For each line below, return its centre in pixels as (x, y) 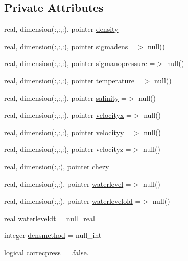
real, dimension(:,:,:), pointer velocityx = (68, 115)
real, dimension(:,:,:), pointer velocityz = (68, 149)
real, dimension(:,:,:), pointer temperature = (73, 80)
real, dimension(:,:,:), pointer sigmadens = (70, 46)
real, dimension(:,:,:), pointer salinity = (65, 97)
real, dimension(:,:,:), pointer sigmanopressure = (80, 63)
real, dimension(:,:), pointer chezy (57, 166)
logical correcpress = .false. (46, 252)
